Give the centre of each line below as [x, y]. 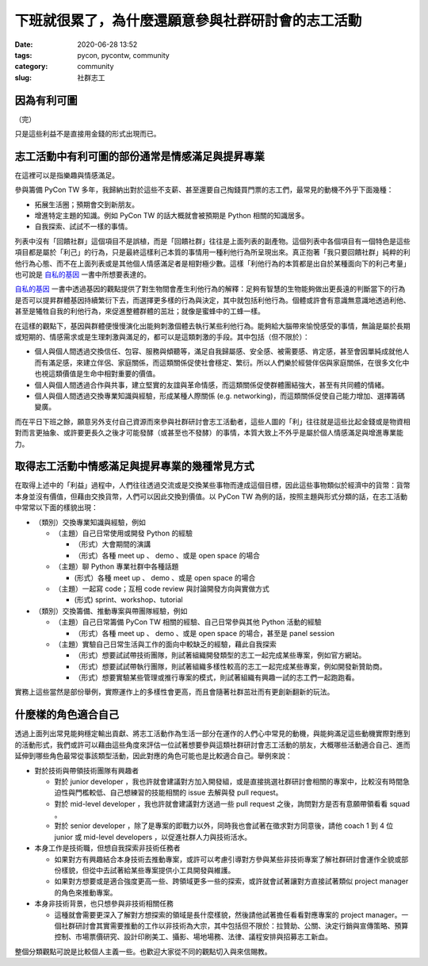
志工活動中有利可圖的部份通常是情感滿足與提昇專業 [139, 156]
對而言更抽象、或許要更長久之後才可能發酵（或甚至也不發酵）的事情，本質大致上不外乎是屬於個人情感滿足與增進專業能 [209, 433]
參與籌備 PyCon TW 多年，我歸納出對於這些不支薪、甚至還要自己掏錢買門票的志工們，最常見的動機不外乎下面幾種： [204, 190]
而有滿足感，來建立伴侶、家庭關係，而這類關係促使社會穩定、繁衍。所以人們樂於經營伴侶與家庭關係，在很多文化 [218, 362]
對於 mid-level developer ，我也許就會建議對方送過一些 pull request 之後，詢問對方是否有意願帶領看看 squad [232, 803]
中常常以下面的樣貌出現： [56, 508]
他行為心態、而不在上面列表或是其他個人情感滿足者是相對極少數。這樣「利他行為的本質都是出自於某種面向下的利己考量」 [212, 263]
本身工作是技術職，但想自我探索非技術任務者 [107, 848]
